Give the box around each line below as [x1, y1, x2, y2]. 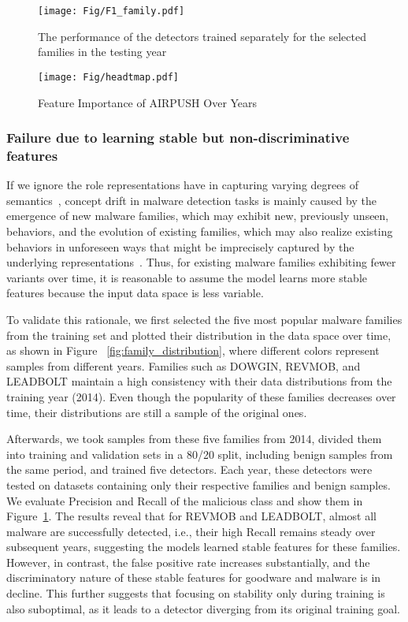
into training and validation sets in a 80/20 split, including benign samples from [6, 445, 393, 462]
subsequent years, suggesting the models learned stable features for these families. [6, 538, 401, 555]
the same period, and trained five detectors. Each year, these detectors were [6, 461, 373, 478]
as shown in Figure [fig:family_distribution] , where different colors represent [6, 342, 380, 359]
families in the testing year [38, 43, 167, 60]
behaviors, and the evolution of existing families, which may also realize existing [6, 223, 393, 240]
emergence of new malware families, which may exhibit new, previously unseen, [6, 207, 389, 224]
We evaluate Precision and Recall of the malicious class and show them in [6, 492, 363, 508]
